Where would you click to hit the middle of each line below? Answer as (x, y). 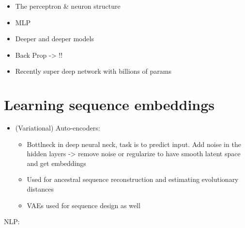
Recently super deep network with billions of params (93, 71)
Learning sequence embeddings (109, 105)
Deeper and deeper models (54, 39)
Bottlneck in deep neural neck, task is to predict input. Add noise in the (134, 144)
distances (40, 189)
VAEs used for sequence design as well (84, 205)
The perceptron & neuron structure (68, 6)
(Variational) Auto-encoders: (58, 128)
